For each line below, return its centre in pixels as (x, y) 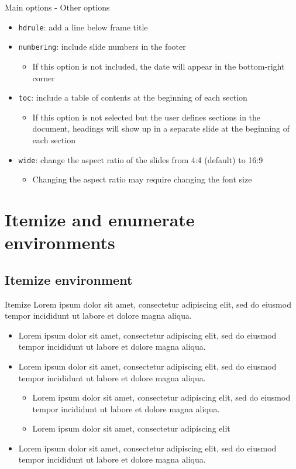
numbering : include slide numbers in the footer (102, 46)
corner (44, 77)
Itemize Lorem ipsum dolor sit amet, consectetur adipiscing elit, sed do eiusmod (148, 304)
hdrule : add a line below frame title (83, 27)
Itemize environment (69, 279)
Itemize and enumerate (100, 219)
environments (60, 242)
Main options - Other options (57, 7)
